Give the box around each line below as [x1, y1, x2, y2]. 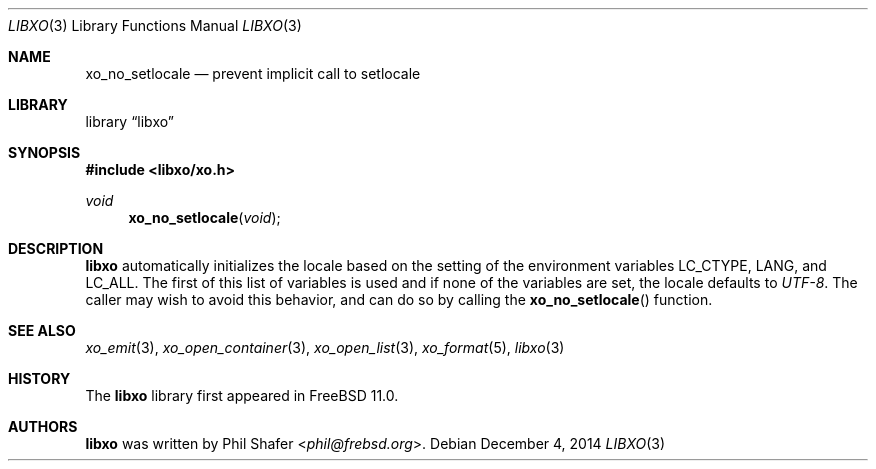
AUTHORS [8, 418, 78, 435]
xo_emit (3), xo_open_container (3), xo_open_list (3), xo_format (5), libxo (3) [85, 339, 565, 356]
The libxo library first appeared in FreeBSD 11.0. [85, 387, 399, 404]
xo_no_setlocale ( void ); [128, 209, 281, 226]
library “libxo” [85, 113, 174, 130]
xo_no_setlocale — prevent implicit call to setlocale [85, 65, 421, 82]
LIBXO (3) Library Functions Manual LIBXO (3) [8, 17, 302, 34]
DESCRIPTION [8, 240, 104, 257]
